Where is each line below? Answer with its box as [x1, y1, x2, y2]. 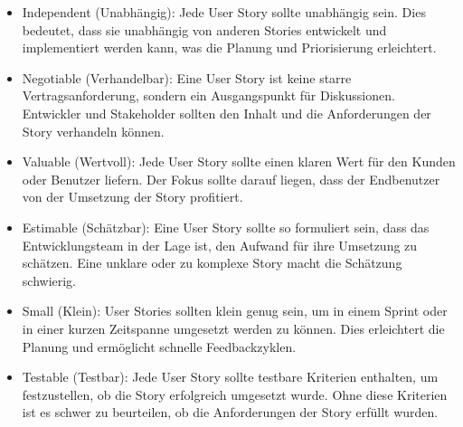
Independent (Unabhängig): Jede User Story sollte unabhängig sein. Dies [22, 3, 426, 21]
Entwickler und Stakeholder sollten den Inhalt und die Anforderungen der [22, 103, 431, 122]
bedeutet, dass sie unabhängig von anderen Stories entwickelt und [22, 20, 387, 39]
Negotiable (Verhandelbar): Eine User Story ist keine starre [22, 68, 352, 87]
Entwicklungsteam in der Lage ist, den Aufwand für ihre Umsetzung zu [22, 235, 418, 254]
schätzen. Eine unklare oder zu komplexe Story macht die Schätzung [22, 253, 402, 272]
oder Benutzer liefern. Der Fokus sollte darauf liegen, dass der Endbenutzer [22, 169, 440, 188]
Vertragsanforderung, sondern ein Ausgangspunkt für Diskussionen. [22, 86, 395, 105]
